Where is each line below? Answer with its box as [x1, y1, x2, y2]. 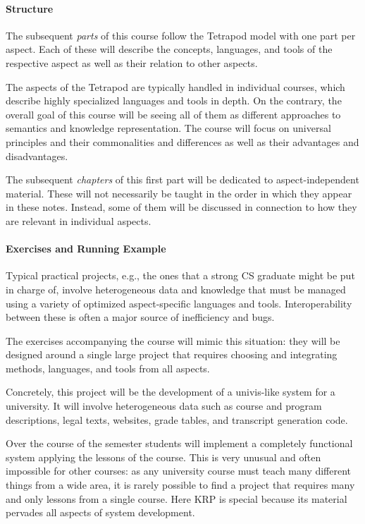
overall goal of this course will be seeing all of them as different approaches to [6, 106, 341, 121]
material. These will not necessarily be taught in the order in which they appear [6, 185, 352, 200]
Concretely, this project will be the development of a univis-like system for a [6, 384, 335, 399]
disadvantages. [6, 148, 68, 163]
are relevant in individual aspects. [6, 213, 151, 228]
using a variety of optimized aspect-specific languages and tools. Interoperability [6, 295, 352, 310]
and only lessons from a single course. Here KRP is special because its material [6, 491, 347, 506]
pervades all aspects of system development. [6, 505, 195, 520]
